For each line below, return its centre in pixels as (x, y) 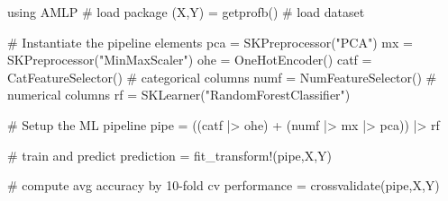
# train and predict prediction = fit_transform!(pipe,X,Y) (170, 155)
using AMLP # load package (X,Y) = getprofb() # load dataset (186, 12)
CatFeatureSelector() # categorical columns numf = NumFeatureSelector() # (222, 77)
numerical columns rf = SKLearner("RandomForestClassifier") (179, 95)
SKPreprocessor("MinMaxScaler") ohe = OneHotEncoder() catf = (190, 60)
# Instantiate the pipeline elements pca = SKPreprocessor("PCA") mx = (210, 42)
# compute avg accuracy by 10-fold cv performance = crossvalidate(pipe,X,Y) (224, 185)
